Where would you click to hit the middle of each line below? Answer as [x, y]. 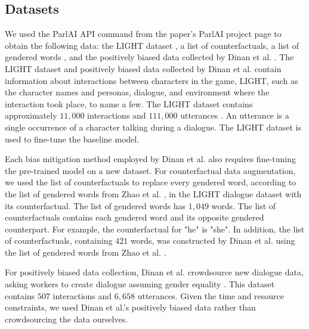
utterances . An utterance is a [235, 115]
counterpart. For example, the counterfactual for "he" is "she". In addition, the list [155, 229]
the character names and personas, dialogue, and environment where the [137, 92]
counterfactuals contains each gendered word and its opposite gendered [135, 217]
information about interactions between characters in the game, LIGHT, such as [152, 80]
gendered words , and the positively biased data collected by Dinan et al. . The [149, 57]
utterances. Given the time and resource [211, 295]
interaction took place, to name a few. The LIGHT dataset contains [129, 103]
